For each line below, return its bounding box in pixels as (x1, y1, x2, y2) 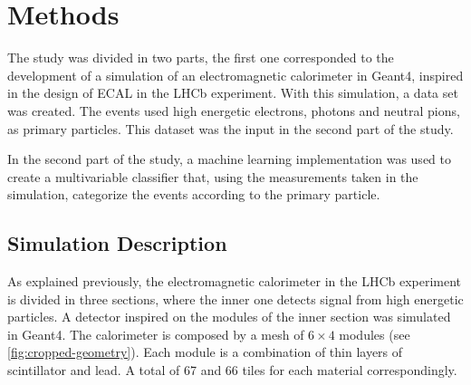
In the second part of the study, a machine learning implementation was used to (7, 149, 451, 168)
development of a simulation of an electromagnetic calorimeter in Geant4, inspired (7, 65, 464, 84)
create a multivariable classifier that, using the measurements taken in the (7, 167, 418, 186)
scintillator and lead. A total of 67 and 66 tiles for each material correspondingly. (7, 361, 457, 380)
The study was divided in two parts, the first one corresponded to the (7, 48, 394, 67)
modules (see (339, 324, 410, 343)
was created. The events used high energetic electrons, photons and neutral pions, (7, 101, 460, 120)
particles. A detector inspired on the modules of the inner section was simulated (7, 307, 451, 326)
